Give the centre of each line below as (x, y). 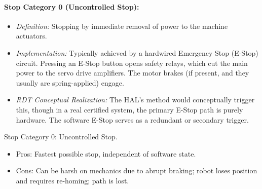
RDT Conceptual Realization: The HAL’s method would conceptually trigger (135, 100)
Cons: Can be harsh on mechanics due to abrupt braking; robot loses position (137, 171)
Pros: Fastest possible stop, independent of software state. (106, 153)
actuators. (31, 36)
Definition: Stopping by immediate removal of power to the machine (122, 26)
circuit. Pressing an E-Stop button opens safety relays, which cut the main (132, 63)
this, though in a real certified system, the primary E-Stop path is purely (129, 109)
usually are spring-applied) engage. (70, 82)
